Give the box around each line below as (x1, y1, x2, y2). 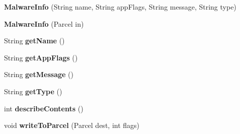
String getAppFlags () (4, 52, 78, 62)
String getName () (4, 35, 65, 46)
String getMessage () (4, 69, 73, 80)
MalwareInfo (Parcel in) (4, 18, 84, 29)
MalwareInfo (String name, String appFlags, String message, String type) (4, 2, 236, 12)
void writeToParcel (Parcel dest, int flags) (4, 120, 140, 130)
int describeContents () (4, 103, 84, 113)
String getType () (4, 86, 62, 96)
